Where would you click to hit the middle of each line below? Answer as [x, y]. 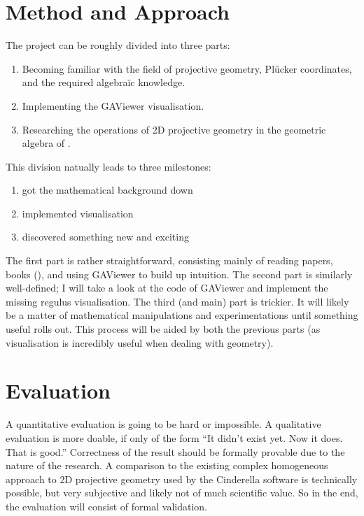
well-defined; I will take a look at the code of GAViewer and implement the [167, 288]
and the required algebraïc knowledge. [104, 82]
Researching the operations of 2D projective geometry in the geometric [174, 129]
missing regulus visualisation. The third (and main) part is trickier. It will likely [177, 301]
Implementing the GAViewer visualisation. [113, 105]
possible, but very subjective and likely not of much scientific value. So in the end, [182, 493]
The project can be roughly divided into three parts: [118, 45]
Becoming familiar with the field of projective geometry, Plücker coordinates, [187, 68]
